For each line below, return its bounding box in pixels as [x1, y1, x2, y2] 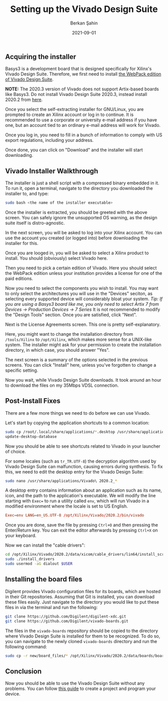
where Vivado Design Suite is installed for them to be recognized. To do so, [5, 633, 160, 639]
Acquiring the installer [5, 52, 76, 61]
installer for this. [5, 240, 38, 246]
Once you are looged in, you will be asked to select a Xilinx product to [5, 250, 149, 256]
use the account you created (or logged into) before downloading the [5, 235, 148, 241]
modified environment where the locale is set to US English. [5, 503, 128, 509]
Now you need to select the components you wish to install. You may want [5, 285, 158, 291]
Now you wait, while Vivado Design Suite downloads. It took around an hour [5, 377, 161, 383]
